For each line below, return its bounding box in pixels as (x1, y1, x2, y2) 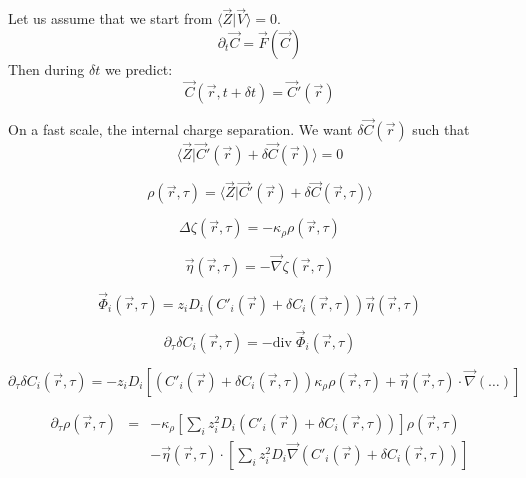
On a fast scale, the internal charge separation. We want (8, 118, 353, 139)
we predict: (104, 58, 173, 79)
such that (412, 118, 470, 139)
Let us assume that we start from (8, 8, 213, 29)
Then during (8, 58, 85, 79)
